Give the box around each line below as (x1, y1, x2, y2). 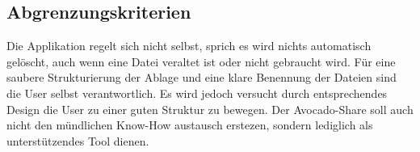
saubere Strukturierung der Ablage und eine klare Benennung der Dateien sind (6, 69, 397, 86)
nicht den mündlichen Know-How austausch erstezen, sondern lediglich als (6, 116, 373, 133)
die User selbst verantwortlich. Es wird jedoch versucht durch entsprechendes (6, 84, 388, 101)
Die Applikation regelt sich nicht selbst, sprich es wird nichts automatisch (6, 37, 372, 54)
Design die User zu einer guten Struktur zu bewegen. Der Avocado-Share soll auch (6, 100, 414, 117)
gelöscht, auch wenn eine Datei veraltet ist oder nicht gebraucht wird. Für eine (6, 53, 396, 70)
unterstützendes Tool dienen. (6, 132, 149, 149)
